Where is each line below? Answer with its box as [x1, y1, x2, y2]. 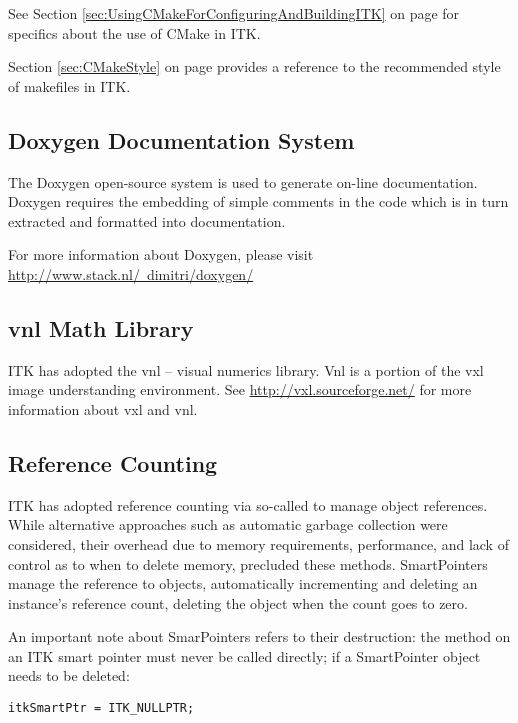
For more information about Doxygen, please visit [8, 244, 314, 265]
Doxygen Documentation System [8, 124, 355, 155]
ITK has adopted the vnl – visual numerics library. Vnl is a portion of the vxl [8, 359, 484, 380]
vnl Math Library [8, 312, 194, 343]
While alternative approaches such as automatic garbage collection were [8, 514, 448, 535]
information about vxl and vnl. [8, 398, 198, 419]
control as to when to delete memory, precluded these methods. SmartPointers [8, 553, 488, 574]
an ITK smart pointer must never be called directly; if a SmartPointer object [8, 645, 481, 666]
